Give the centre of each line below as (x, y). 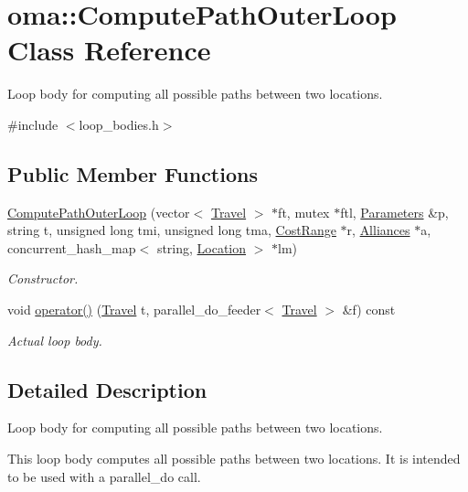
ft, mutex (304, 212)
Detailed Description (107, 389)
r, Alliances (378, 230)
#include (33, 124)
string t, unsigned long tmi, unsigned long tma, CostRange (172, 230)
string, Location (202, 247)
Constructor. (43, 278)
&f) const (369, 310)
